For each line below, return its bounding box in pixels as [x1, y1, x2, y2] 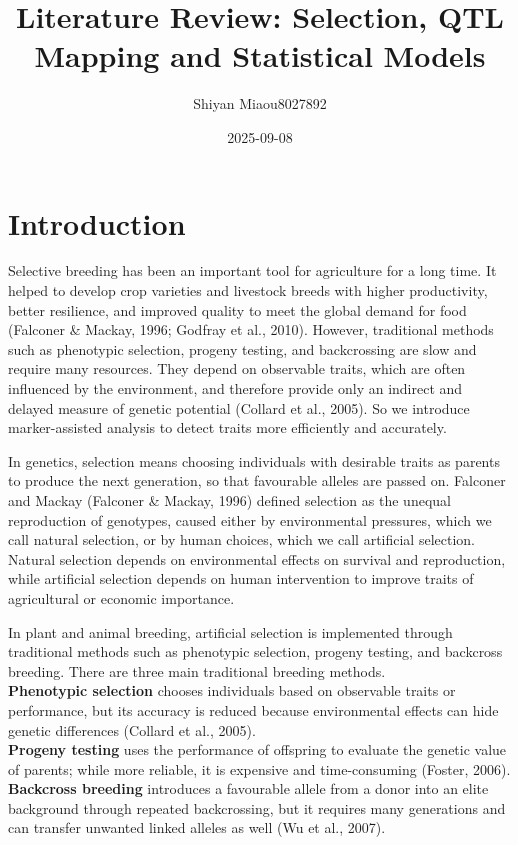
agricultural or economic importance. [8, 587, 235, 608]
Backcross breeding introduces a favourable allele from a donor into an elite [8, 778, 489, 799]
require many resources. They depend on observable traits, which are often [8, 358, 466, 379]
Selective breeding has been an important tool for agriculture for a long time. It [8, 260, 497, 281]
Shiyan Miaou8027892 [193, 93, 327, 114]
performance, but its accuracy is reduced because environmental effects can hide [8, 699, 499, 720]
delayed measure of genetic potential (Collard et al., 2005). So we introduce [8, 397, 470, 418]
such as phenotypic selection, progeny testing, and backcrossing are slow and [8, 338, 477, 359]
